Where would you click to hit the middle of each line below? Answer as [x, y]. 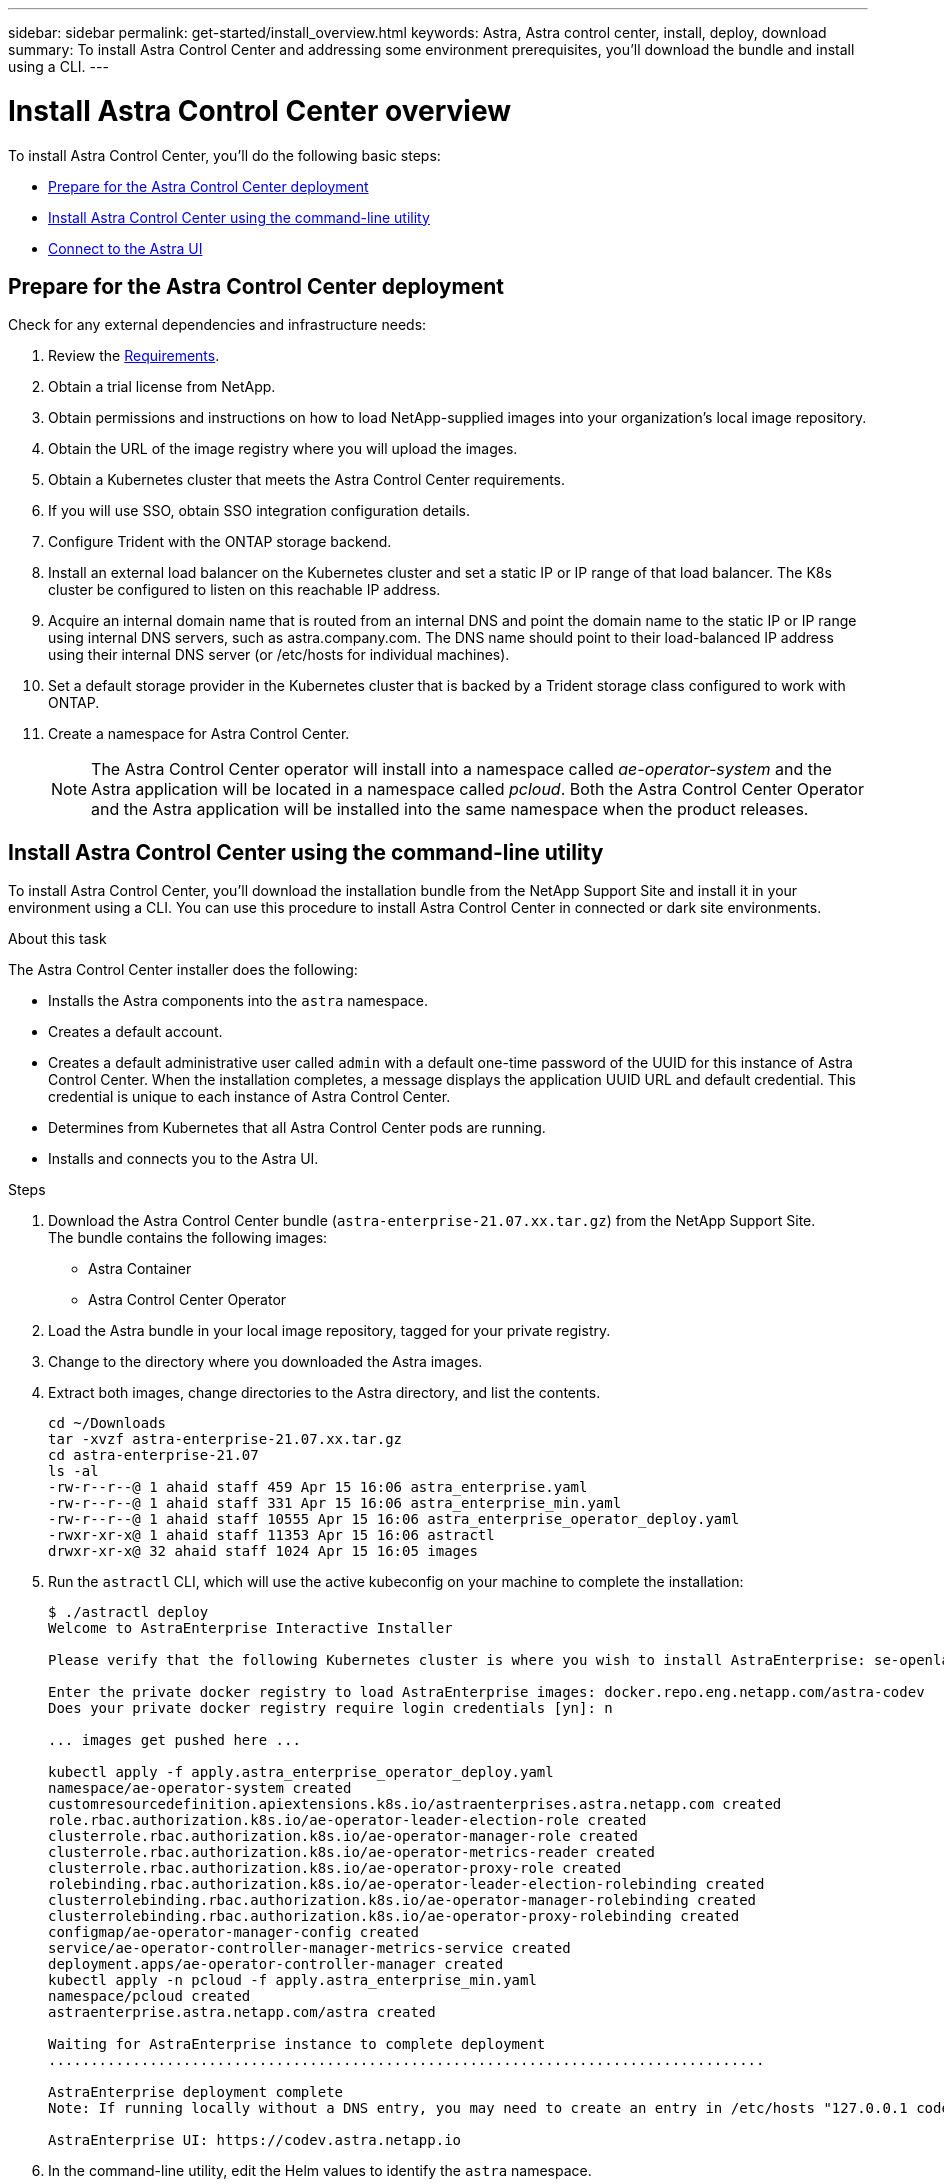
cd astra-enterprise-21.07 [153, 1455]
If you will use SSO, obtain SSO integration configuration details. [259, 511]
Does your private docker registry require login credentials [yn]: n [330, 1708]
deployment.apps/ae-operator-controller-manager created [276, 1964]
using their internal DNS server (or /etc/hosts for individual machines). [279, 655]
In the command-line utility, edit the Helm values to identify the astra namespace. [320, 2171]
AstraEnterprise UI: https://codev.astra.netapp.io [255, 2140]
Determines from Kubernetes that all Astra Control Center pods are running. [297, 1128]
